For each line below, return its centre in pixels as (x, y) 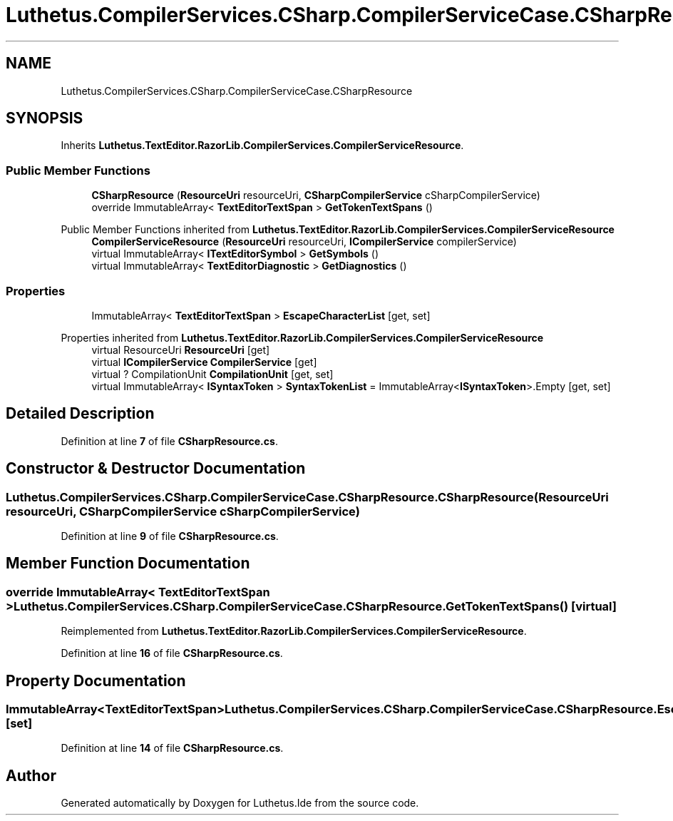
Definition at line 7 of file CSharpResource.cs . (169, 441)
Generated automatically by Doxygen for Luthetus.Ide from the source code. (240, 803)
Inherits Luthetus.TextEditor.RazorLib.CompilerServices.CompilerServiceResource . (262, 146)
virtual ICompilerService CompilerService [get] (204, 362)
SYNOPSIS (45, 118)
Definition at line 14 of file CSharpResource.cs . (172, 748)
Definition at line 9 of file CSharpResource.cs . (170, 536)
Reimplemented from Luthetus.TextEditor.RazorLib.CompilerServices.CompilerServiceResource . (294, 631)
